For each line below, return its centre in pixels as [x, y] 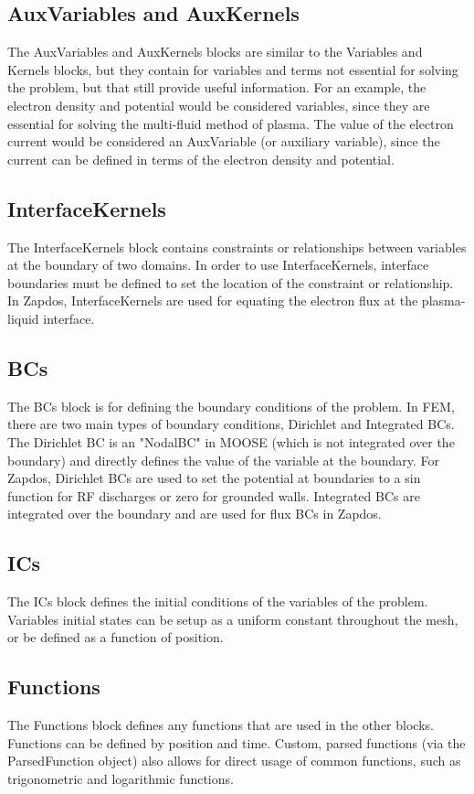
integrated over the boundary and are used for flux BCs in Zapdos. [195, 514]
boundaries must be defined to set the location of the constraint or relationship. [231, 282]
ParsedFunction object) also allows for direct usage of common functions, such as [234, 761]
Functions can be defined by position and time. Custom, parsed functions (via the [237, 742]
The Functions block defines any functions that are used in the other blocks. [221, 725]
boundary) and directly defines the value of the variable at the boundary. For [224, 460]
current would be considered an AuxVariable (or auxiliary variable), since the [224, 141]
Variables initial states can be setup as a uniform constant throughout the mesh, [233, 619]
